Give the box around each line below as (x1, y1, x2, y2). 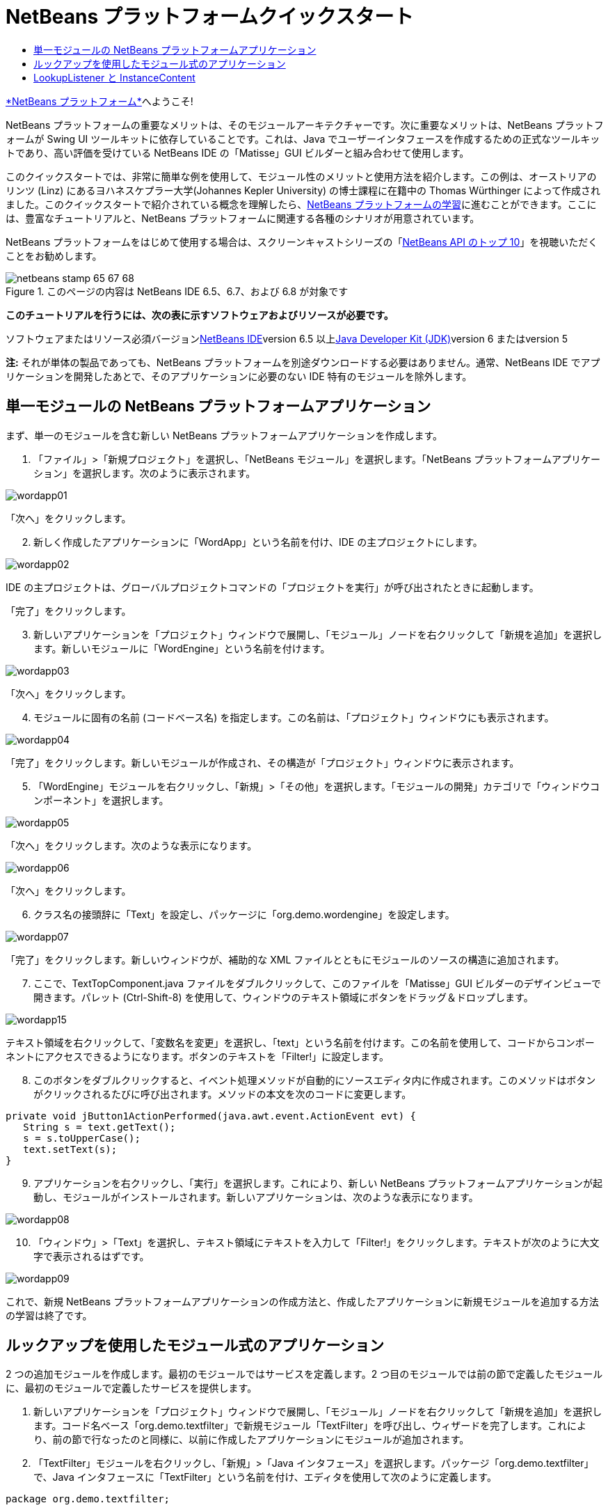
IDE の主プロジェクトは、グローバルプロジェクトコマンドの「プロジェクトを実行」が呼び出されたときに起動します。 (6, 581, 539, 593)
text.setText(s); (23, 1143, 118, 1155)
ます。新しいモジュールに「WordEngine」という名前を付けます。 (33, 642, 330, 654)
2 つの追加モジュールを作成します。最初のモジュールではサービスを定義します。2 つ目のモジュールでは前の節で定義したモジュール (6, 1368, 603, 1381)
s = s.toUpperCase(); (23, 1132, 141, 1144)
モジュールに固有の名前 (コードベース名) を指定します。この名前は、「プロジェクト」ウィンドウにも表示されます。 (33, 711, 554, 723)
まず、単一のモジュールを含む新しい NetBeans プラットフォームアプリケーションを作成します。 (6, 429, 443, 441)
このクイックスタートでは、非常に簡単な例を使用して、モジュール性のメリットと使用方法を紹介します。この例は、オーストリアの (6, 170, 597, 182)
